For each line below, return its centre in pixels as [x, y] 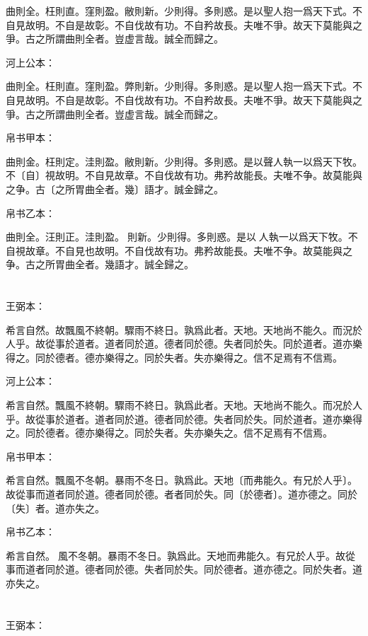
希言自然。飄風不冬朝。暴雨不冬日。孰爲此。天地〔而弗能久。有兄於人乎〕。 [182, 480]
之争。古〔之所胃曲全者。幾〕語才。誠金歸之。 [115, 189]
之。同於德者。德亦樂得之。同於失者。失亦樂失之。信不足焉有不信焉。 [169, 433]
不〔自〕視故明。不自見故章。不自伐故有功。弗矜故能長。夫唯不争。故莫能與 [184, 175]
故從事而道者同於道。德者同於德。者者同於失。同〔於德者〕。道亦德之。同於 [182, 494]
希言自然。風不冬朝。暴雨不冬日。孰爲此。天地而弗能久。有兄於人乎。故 [176, 555]
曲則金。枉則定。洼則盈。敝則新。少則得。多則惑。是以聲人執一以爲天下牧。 [184, 161]
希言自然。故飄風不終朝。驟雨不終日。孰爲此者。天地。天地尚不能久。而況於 [184, 329]
